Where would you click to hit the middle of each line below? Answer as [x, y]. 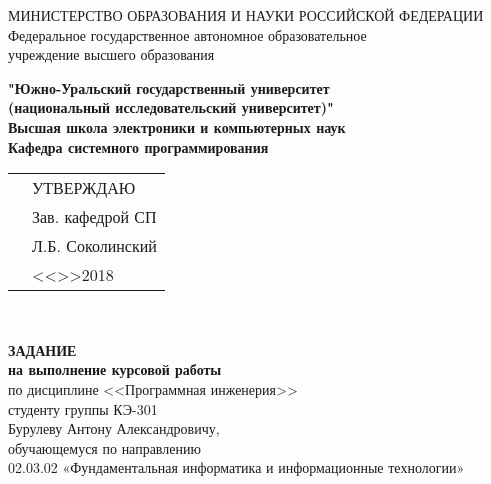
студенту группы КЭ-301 [83, 408]
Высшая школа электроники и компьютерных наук [177, 126]
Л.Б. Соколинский [94, 246]
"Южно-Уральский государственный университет [169, 87]
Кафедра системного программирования [138, 146]
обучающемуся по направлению [104, 447]
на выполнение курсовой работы [115, 369]
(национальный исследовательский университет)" [171, 107]
